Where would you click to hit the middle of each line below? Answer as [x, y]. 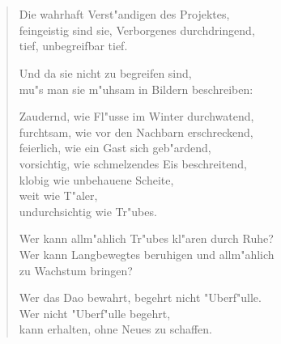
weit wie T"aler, [58, 195]
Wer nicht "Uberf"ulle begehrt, [95, 313]
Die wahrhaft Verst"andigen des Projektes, [124, 14]
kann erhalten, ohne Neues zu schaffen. [115, 329]
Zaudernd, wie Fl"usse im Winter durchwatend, [136, 116]
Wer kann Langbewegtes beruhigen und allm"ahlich [147, 254]
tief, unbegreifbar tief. [73, 46]
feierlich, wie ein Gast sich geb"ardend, [115, 148]
